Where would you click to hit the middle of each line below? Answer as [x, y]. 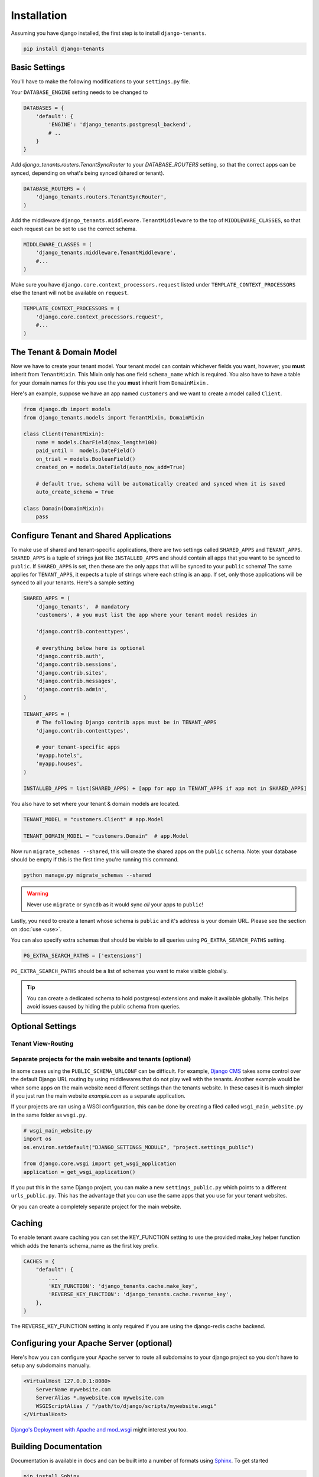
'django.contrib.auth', [70, 656]
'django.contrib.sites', [72, 673]
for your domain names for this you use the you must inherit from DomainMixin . [110, 383]
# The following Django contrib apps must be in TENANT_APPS [126, 723]
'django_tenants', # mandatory [83, 606]
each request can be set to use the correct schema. [74, 229]
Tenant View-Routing [42, 1043]
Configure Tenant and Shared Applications [91, 536]
